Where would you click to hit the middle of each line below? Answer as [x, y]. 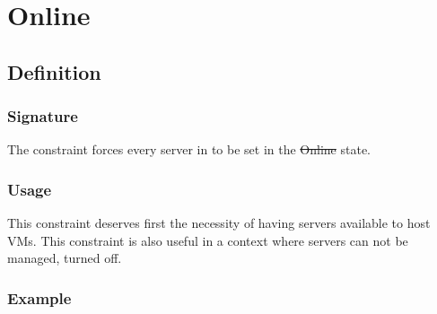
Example [39, 297]
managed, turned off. [65, 258]
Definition [54, 71]
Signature [43, 116]
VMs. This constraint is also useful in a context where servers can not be [208, 240]
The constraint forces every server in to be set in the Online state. [189, 149]
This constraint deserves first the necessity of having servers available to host [219, 223]
